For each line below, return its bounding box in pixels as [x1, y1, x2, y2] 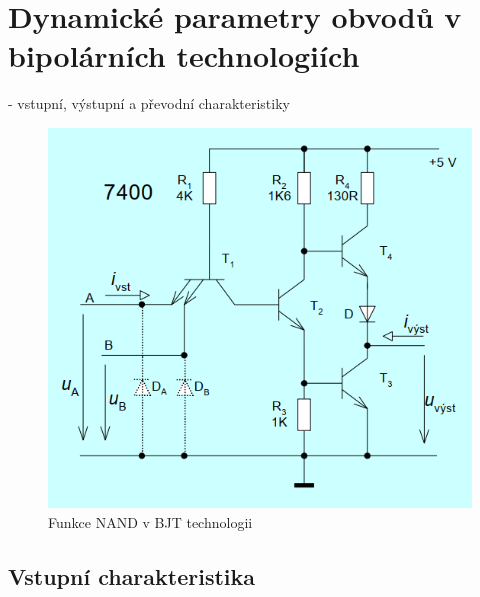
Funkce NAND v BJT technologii [48, 512, 253, 533]
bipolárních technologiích [8, 35, 360, 76]
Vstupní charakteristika [8, 561, 256, 592]
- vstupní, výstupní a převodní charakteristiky [8, 93, 290, 114]
